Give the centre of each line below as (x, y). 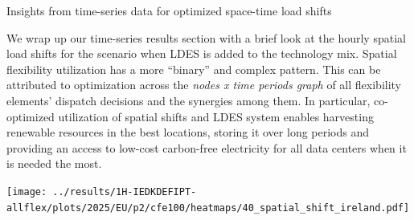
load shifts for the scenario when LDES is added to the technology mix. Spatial (202, 53)
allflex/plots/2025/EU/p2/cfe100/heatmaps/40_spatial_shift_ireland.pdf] (208, 208)
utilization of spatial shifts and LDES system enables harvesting (216, 116)
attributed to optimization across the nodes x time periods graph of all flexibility (204, 85)
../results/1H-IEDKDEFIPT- (125, 191)
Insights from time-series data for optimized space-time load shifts (169, 10)
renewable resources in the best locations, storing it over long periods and (188, 132)
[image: (27, 191)
